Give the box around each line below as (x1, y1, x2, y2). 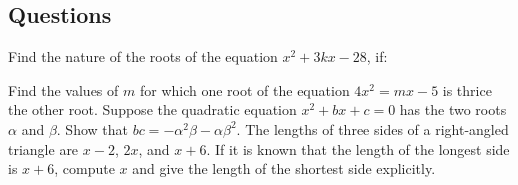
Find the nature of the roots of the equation (8, 46, 278, 67)
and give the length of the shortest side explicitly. (132, 158, 436, 179)
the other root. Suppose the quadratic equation (8, 99, 297, 120)
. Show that (56, 118, 128, 139)
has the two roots (399, 99, 507, 120)
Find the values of (8, 79, 119, 100)
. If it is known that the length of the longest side (206, 138, 510, 159)
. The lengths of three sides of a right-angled (236, 118, 509, 139)
